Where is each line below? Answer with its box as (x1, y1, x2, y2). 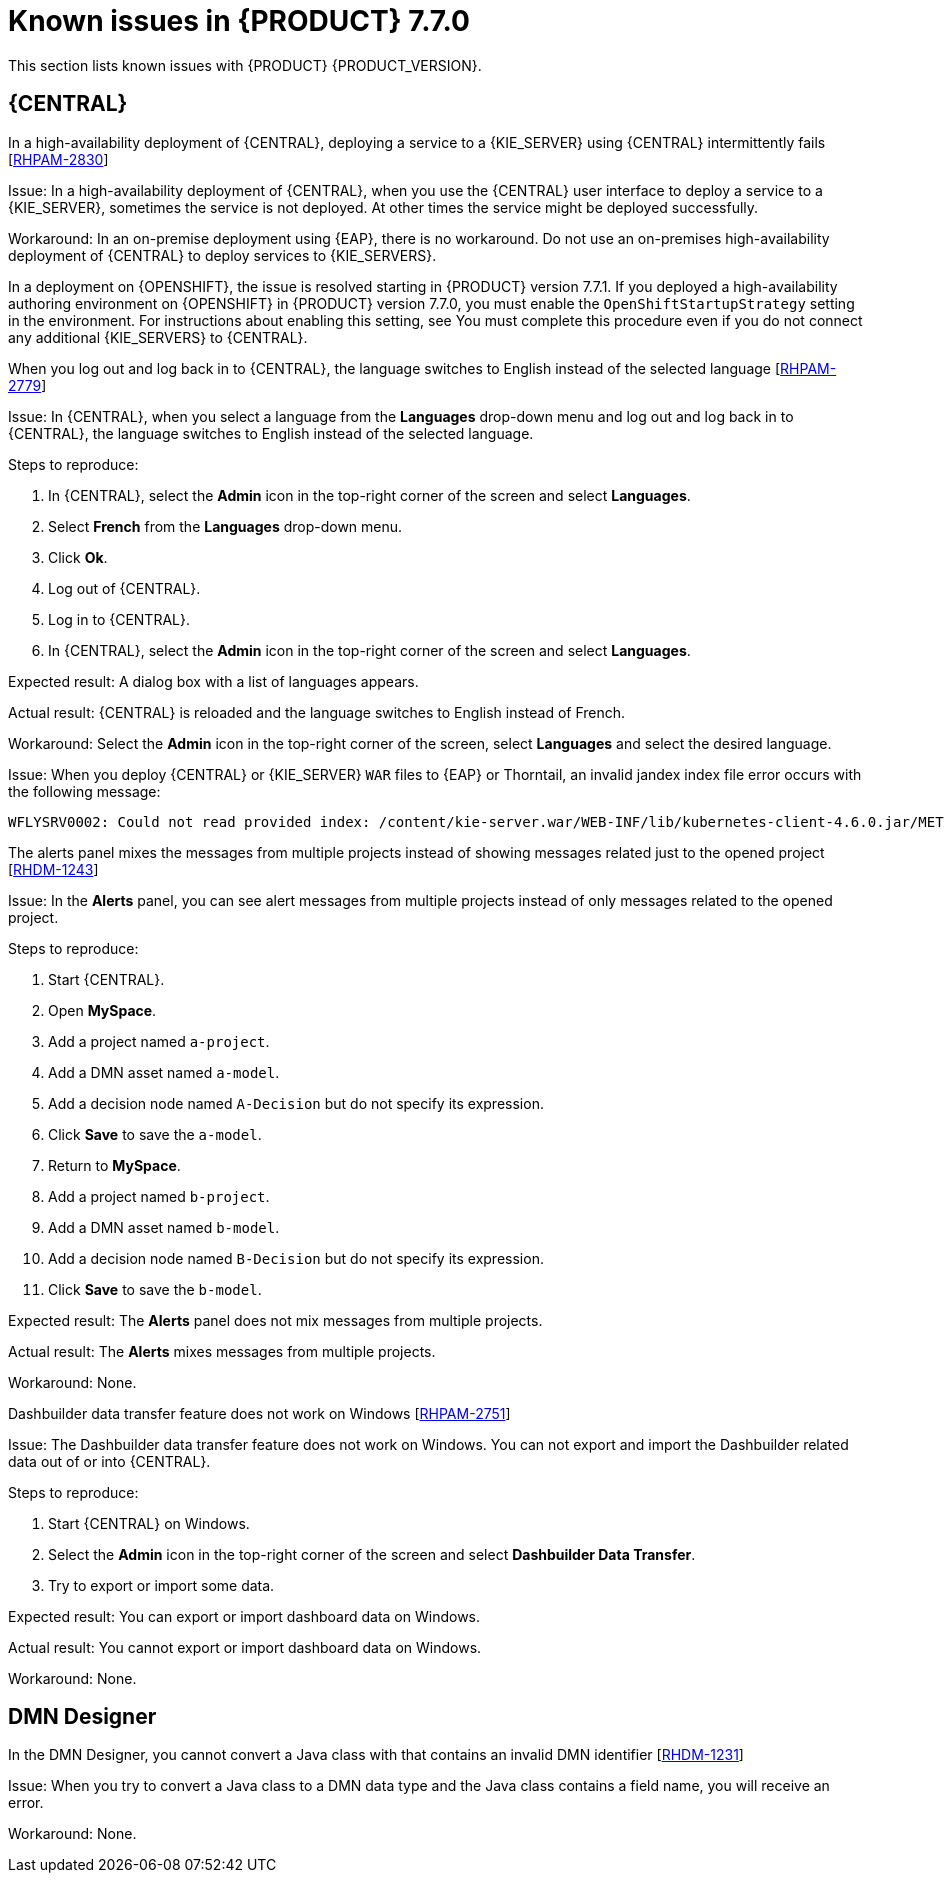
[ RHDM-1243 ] (8, 860, 99, 878)
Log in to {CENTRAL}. (48, 610, 190, 628)
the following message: (8, 782, 161, 800)
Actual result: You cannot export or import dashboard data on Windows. (8, 1638, 482, 1656)
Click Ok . (48, 548, 108, 566)
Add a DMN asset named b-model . (48, 1218, 280, 1236)
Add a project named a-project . (48, 1032, 270, 1050)
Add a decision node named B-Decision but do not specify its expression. (48, 1249, 544, 1267)
